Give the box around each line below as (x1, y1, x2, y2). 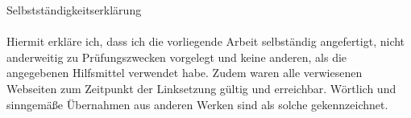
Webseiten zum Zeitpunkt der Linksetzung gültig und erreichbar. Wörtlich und (6, 79, 396, 96)
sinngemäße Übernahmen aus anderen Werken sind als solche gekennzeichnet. (6, 96, 388, 112)
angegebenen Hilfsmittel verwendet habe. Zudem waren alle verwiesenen (6, 64, 363, 81)
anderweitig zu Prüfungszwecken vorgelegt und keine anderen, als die (6, 48, 347, 65)
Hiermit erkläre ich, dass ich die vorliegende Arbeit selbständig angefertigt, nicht (6, 33, 405, 50)
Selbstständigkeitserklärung (6, 2, 142, 18)
